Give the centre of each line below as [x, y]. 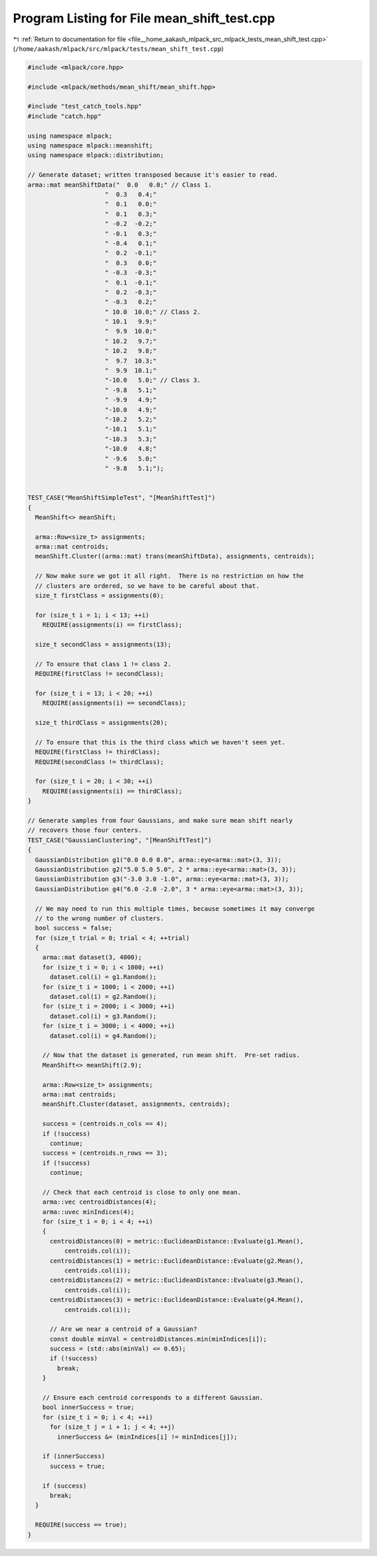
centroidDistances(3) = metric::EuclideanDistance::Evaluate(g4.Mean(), [177, 1300]
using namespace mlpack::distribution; [96, 155]
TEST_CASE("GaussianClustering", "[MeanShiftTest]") [120, 840]
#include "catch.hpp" [65, 116]
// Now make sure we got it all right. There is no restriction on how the [169, 576]
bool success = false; [74, 928]
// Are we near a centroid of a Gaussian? [124, 1329]
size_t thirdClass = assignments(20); [101, 723]
